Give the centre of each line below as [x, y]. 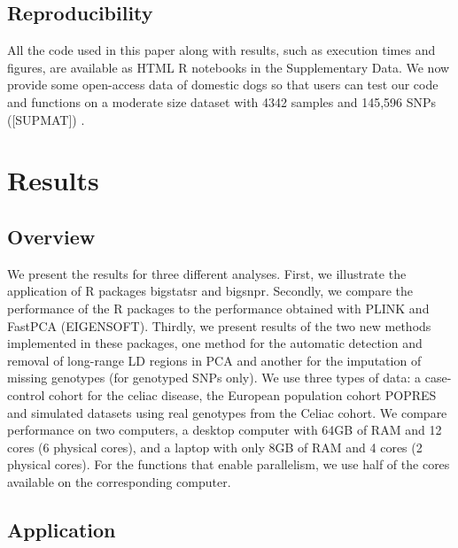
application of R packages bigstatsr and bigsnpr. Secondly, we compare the [210, 291]
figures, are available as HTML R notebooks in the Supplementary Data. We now [229, 67]
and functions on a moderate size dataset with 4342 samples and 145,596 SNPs [222, 101]
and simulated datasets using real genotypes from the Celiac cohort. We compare [227, 412]
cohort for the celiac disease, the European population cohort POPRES [243, 394]
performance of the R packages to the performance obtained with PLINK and [218, 308]
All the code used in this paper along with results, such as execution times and [221, 50]
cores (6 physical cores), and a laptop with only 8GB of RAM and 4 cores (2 [215, 447]
